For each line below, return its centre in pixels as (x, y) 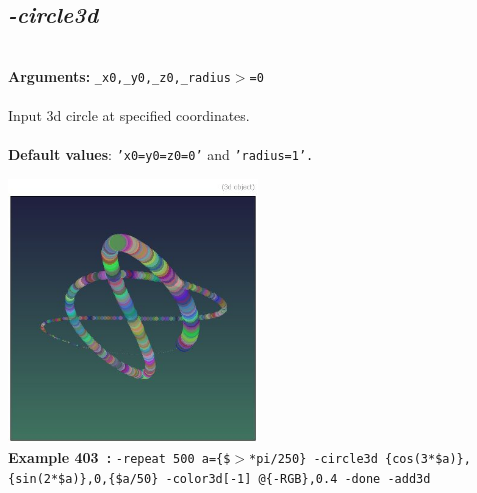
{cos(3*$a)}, (428, 459)
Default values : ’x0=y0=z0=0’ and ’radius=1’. (161, 154)
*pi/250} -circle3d (313, 459)
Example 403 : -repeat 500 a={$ (119, 457)
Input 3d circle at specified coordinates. (129, 115)
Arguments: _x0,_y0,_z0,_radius (119, 75)
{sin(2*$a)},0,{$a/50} (83, 478)
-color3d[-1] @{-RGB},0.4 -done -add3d (298, 478)
